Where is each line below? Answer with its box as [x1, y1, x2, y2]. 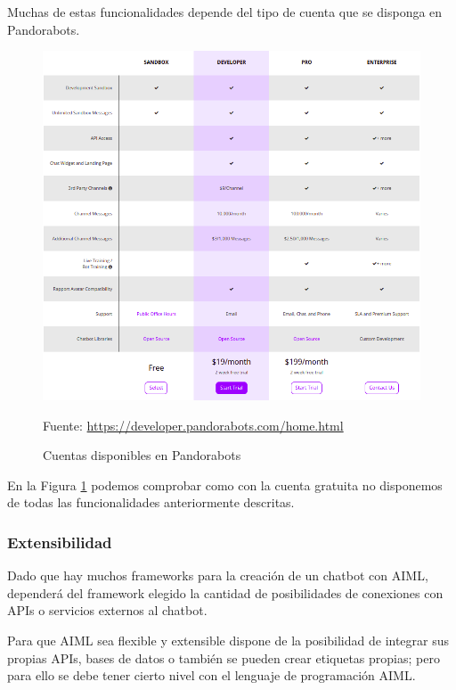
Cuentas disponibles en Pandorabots [43, 446, 241, 464]
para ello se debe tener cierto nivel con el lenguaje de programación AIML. [7, 666, 416, 685]
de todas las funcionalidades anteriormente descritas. [7, 493, 295, 512]
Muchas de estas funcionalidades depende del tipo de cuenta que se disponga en [7, 3, 443, 21]
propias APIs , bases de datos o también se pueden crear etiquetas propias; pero [7, 648, 440, 667]
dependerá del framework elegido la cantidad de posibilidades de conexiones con [7, 583, 444, 602]
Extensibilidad [7, 530, 112, 553]
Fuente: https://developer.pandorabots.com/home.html [43, 415, 344, 434]
